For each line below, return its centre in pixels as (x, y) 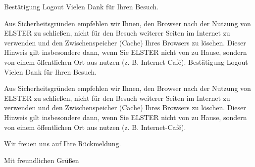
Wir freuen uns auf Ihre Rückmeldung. (63, 144)
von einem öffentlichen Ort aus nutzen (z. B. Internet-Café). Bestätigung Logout (126, 62)
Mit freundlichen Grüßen (42, 160)
